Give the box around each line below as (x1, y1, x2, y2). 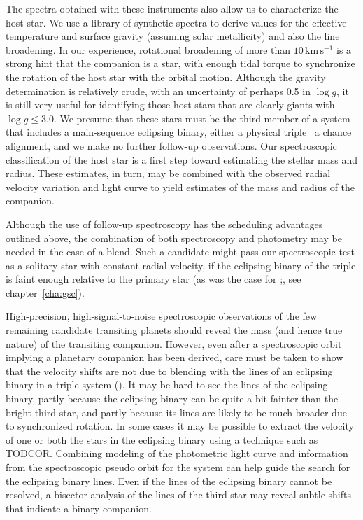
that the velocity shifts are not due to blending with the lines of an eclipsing (6, 363, 333, 378)
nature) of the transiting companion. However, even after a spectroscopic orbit (6, 336, 342, 351)
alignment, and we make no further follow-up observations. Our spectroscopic (6, 138, 337, 153)
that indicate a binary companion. (6, 500, 152, 515)
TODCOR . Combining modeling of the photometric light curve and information (6, 446, 348, 461)
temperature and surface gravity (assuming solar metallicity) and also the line (6, 29, 340, 43)
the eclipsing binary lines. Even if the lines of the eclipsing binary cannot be (6, 473, 332, 488)
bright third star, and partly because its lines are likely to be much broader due (6, 405, 347, 419)
